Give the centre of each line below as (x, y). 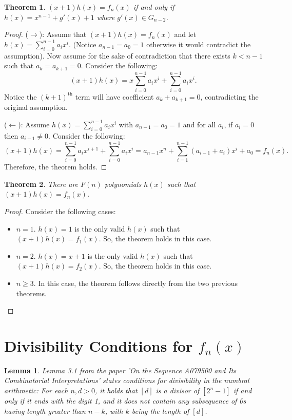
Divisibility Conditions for (99, 345)
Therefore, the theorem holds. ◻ (56, 167)
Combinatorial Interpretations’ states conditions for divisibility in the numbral (127, 380)
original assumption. (36, 107)
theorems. (32, 293)
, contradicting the (229, 96)
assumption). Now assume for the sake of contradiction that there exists (117, 55)
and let (185, 34)
